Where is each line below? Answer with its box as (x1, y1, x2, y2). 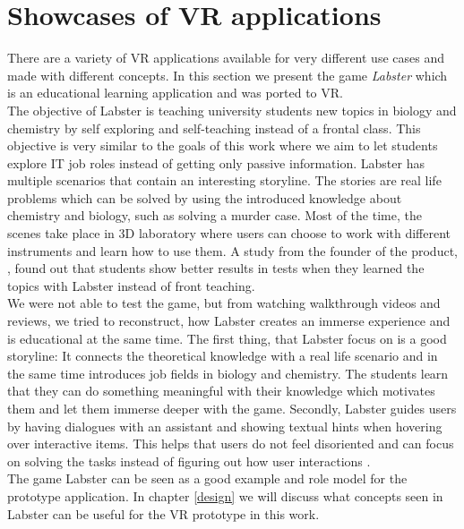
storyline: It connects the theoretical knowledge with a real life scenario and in (7, 346, 438, 365)
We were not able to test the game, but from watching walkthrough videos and (7, 294, 441, 312)
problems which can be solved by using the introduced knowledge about (7, 188, 402, 207)
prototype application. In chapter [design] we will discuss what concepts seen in (7, 486, 443, 505)
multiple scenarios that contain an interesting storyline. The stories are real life (7, 171, 442, 190)
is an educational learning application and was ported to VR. (7, 83, 343, 102)
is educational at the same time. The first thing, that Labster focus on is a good (7, 328, 447, 347)
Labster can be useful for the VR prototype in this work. (7, 504, 320, 523)
